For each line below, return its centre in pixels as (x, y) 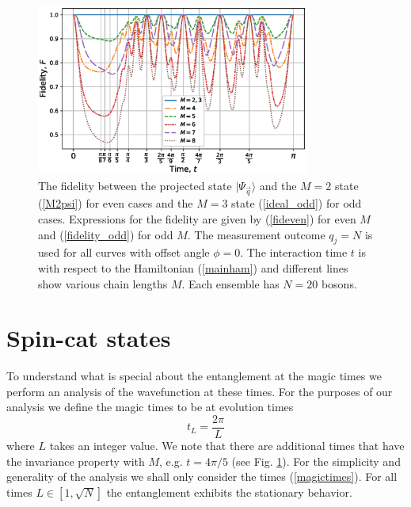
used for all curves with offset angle (124, 252)
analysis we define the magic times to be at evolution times (150, 407)
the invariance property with (76, 461)
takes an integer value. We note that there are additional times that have (227, 446)
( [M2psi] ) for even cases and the (116, 203)
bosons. (339, 283)
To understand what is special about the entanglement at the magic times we (194, 376)
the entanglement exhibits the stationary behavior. (229, 492)
